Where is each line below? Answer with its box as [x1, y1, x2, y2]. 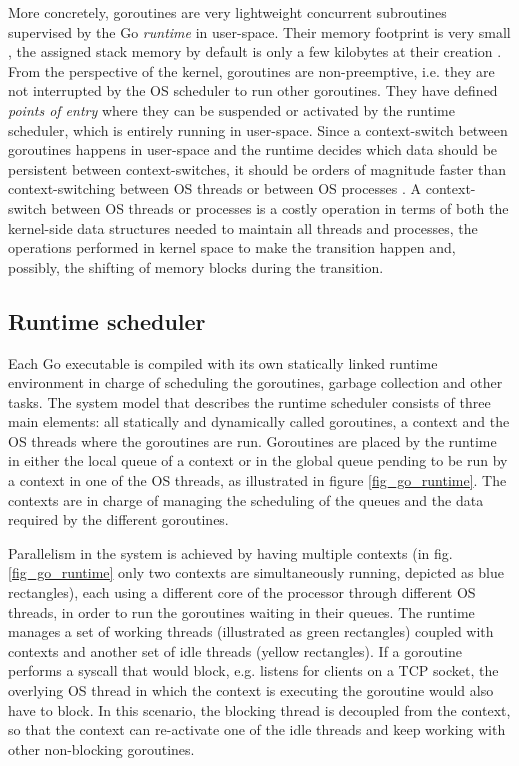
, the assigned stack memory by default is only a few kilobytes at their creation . [8, 41, 502, 62]
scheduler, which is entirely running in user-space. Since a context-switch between [8, 119, 508, 140]
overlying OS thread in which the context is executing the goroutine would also [8, 680, 494, 701]
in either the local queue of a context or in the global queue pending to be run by [8, 450, 508, 471]
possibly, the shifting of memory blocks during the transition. [8, 256, 384, 277]
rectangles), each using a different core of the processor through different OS [8, 582, 476, 603]
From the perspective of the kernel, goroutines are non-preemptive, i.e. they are [8, 60, 495, 81]
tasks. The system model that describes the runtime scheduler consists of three [8, 391, 491, 412]
